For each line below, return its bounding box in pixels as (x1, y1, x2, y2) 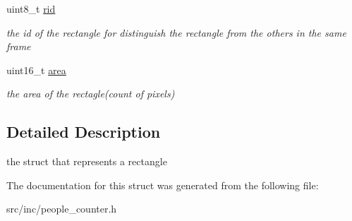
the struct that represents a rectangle (6, 154, 167, 169)
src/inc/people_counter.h (6, 201, 117, 216)
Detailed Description (6, 121, 161, 143)
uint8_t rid (6, 1, 56, 16)
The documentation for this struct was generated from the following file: (6, 177, 319, 192)
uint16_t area (6, 62, 66, 77)
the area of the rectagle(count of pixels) (6, 86, 175, 101)
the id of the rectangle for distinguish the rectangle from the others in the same (6, 25, 346, 40)
